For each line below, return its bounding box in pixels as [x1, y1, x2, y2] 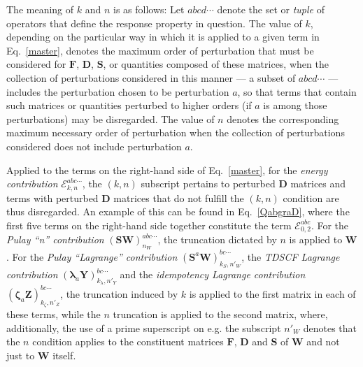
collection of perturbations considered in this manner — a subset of [6, 70, 296, 85]
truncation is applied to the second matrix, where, [113, 307, 328, 322]
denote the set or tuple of [217, 2, 325, 16]
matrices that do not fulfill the [113, 190, 244, 205]
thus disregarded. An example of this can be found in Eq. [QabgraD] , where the [6, 204, 350, 219]
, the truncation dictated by [157, 232, 277, 247]
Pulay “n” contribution [6, 232, 104, 247]
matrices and [290, 176, 346, 191]
